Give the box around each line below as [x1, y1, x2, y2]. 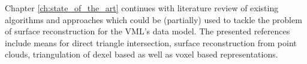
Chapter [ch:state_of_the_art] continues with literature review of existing [5, 2, 279, 14]
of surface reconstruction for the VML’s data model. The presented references [5, 25, 290, 37]
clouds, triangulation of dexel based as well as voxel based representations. [5, 48, 278, 60]
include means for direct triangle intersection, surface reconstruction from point [5, 36, 297, 49]
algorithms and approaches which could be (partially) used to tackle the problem [5, 13, 302, 25]
